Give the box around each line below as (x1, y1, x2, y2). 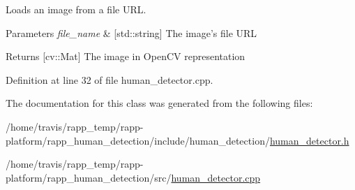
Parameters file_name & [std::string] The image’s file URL (6, 25, 257, 40)
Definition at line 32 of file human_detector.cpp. (6, 72, 213, 87)
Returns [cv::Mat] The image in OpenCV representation (6, 49, 246, 64)
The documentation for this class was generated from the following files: (6, 96, 313, 110)
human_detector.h (269, 133, 349, 147)
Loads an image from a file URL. (6, 2, 146, 16)
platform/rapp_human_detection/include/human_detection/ (6, 133, 270, 147)
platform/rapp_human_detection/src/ (6, 170, 172, 184)
